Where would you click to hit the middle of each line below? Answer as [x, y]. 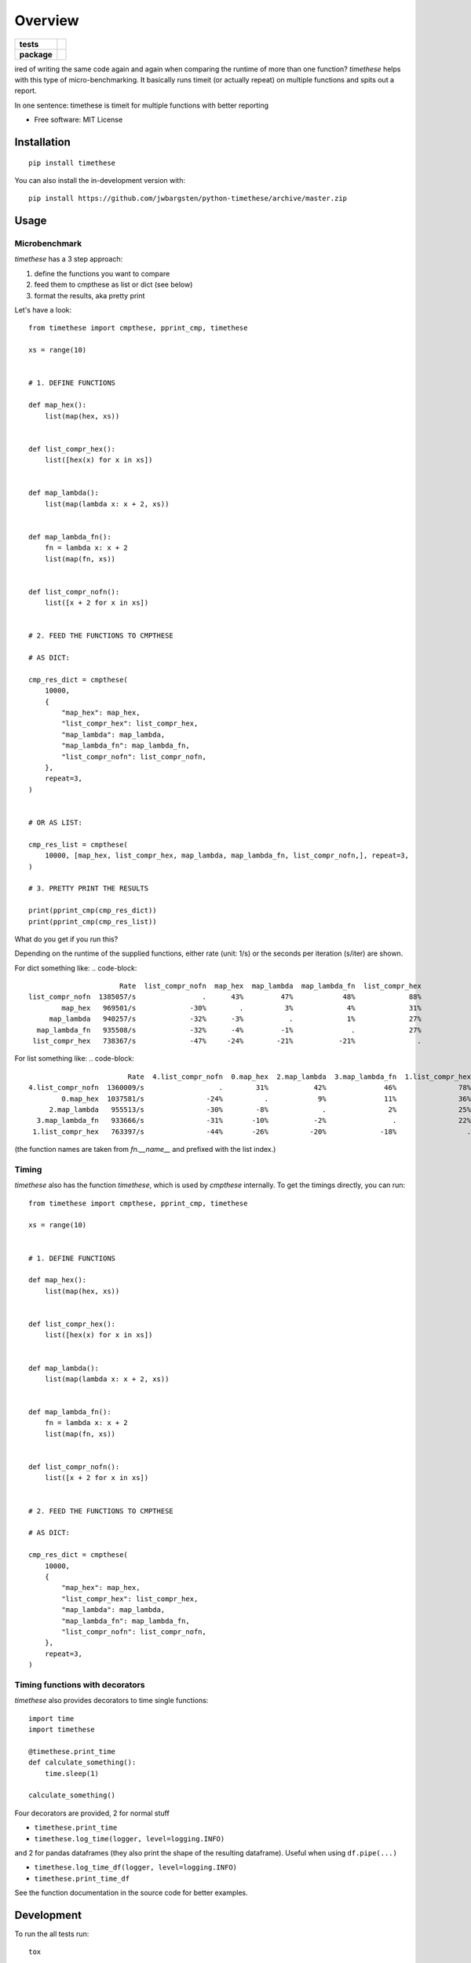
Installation [42, 142]
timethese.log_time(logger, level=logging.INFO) [130, 1839]
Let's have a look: [43, 310]
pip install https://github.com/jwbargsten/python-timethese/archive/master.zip [188, 199]
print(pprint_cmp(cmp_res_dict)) [93, 910]
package [36, 54]
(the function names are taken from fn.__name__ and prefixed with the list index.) [145, 1150]
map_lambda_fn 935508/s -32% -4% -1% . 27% [229, 1030]
